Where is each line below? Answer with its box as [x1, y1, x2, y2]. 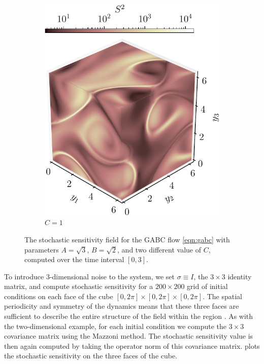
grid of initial [187, 281, 228, 292]
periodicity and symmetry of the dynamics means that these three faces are [4, 301, 239, 311]
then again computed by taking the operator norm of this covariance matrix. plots [4, 340, 260, 351]
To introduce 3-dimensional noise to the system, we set [4, 271, 175, 281]
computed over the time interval [24, 254, 124, 265]
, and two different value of [117, 244, 201, 254]
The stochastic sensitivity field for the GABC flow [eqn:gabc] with [24, 234, 230, 244]
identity [227, 271, 252, 281]
